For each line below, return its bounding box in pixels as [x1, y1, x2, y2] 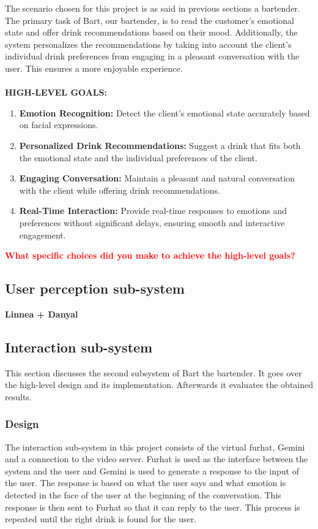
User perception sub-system [5, 279, 185, 298]
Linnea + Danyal [5, 307, 78, 320]
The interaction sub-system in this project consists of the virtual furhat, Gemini [5, 440, 305, 453]
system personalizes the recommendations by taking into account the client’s [5, 37, 292, 50]
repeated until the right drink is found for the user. [5, 512, 197, 525]
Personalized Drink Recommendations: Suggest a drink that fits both [19, 139, 301, 151]
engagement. [19, 228, 66, 241]
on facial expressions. [19, 118, 98, 131]
